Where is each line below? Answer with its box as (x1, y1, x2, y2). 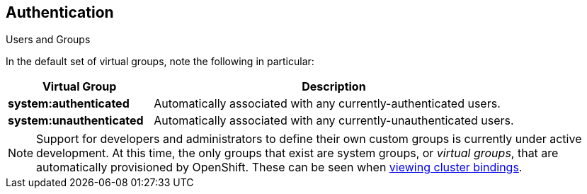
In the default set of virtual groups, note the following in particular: (6, 55, 314, 68)
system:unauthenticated (8, 113, 144, 128)
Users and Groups (6, 33, 91, 46)
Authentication (6, 4, 114, 21)
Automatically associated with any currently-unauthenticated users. (154, 113, 514, 128)
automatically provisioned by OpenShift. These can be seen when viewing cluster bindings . (36, 160, 523, 175)
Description (302, 79, 366, 94)
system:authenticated (8, 96, 130, 111)
